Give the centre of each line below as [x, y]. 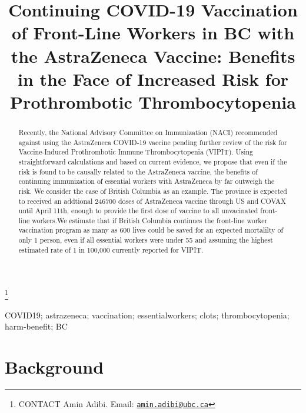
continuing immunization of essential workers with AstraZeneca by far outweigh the [147, 181]
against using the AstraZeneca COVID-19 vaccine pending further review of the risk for [153, 142]
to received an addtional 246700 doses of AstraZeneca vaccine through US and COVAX [152, 201]
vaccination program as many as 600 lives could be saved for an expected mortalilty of [151, 230]
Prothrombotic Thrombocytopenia [153, 101]
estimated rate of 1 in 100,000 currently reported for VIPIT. [111, 249]
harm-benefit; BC [36, 326]
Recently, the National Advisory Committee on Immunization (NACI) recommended [148, 132]
